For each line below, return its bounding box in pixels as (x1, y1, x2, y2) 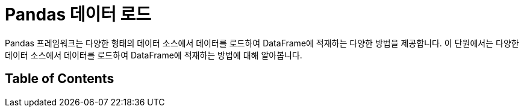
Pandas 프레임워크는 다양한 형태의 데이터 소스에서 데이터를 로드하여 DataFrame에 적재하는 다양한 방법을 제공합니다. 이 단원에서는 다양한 (5, 37, 519, 48)
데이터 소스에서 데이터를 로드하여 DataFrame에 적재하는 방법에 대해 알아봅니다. (5, 49, 302, 60)
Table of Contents (5, 71, 114, 87)
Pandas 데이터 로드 (5, 4, 152, 25)
